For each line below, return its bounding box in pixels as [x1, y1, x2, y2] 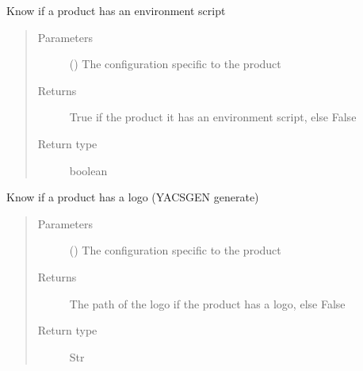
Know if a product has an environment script [6, 2, 226, 18]
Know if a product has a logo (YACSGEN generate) [6, 189, 259, 205]
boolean [69, 162, 108, 178]
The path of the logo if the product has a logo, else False [69, 295, 346, 312]
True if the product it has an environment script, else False [69, 109, 357, 125]
